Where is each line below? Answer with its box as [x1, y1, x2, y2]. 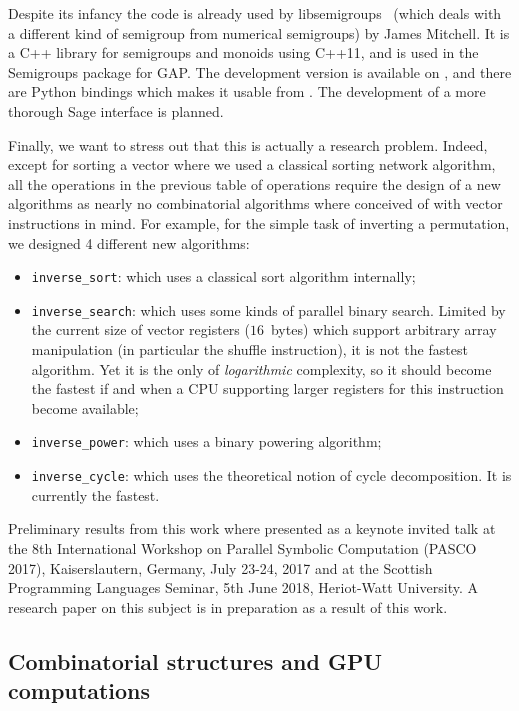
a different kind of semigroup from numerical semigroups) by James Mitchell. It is [8, 22, 510, 43]
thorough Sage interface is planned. [8, 100, 224, 121]
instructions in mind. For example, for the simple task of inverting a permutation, [8, 212, 510, 233]
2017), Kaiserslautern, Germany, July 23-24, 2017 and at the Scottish [8, 557, 433, 578]
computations [8, 675, 151, 706]
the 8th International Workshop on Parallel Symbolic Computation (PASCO [8, 537, 477, 558]
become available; [31, 397, 139, 418]
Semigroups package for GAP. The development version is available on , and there [8, 61, 512, 82]
